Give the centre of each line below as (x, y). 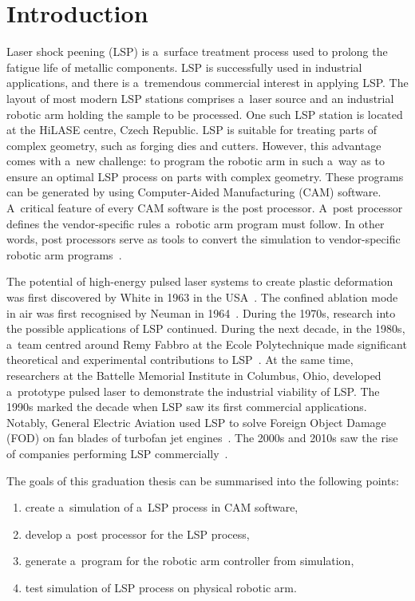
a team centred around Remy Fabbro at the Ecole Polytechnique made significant (207, 344)
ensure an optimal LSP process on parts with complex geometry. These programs (205, 176)
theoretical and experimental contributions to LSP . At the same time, (180, 360)
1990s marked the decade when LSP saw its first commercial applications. (187, 407)
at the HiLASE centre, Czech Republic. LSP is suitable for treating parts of (192, 130)
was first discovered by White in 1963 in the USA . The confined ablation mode (202, 297)
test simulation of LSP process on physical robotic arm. (161, 587)
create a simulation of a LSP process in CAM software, (162, 507)
